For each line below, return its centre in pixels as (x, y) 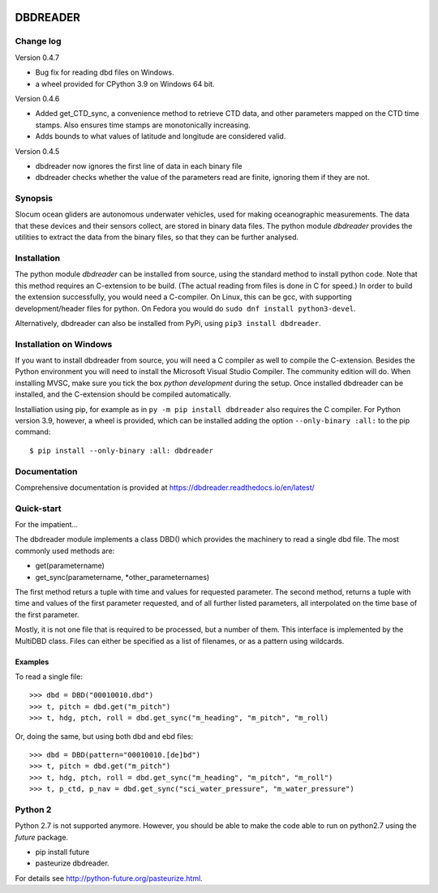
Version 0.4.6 (37, 98)
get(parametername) (70, 566)
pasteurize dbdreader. (72, 863)
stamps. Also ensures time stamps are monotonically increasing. (143, 125)
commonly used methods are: (65, 551)
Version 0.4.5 (37, 151)
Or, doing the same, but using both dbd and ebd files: (104, 736)
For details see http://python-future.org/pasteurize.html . (109, 878)
